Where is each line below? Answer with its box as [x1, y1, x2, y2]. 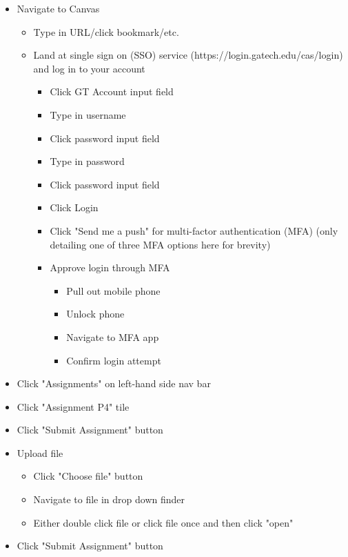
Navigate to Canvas [17, 1, 100, 15]
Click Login [50, 200, 99, 215]
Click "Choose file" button [33, 469, 143, 483]
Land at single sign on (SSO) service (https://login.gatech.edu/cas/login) [33, 48, 343, 62]
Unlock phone [66, 306, 125, 321]
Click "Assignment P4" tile [17, 399, 130, 413]
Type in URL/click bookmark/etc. [33, 24, 179, 39]
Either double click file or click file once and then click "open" [33, 515, 294, 529]
